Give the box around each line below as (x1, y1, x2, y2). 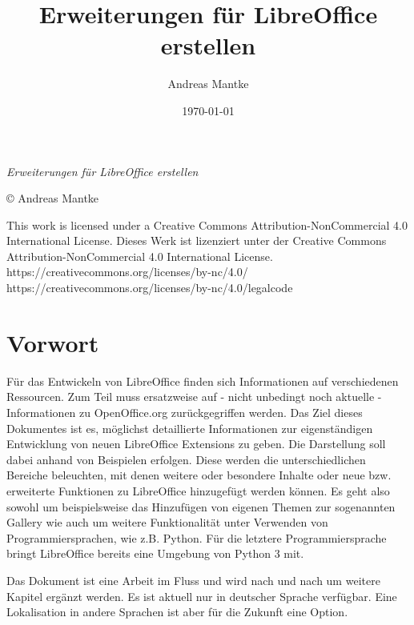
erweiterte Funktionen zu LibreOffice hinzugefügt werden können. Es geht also (6, 482, 390, 499)
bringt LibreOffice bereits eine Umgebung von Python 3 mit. (6, 545, 304, 562)
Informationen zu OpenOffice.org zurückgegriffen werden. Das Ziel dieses (6, 403, 363, 420)
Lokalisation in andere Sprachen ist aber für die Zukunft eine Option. (6, 603, 348, 620)
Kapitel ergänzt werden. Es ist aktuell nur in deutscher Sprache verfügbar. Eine (6, 587, 397, 604)
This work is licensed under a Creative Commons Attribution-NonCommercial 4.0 (6, 216, 408, 233)
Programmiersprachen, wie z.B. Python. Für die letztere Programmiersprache (6, 529, 387, 546)
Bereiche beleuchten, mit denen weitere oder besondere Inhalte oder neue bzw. (6, 467, 392, 483)
